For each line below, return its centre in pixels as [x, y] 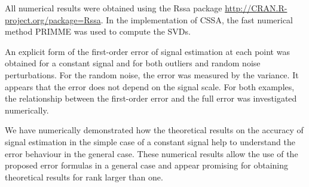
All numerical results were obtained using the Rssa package [114, 8]
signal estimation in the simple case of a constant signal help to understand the [150, 141]
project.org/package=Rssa [53, 19]
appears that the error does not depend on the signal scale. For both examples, [150, 86]
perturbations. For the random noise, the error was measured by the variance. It [152, 74]
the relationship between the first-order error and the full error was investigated [151, 98]
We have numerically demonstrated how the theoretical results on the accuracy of [154, 130]
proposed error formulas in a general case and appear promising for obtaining [146, 165]
